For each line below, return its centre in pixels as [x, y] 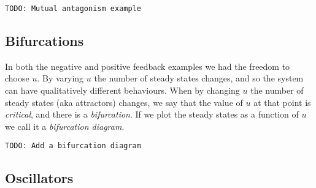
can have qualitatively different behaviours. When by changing [122, 90]
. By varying [60, 78]
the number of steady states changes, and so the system [199, 78]
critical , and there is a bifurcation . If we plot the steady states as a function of [152, 114]
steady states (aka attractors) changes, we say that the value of [124, 102]
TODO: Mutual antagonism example [73, 9]
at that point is [282, 102]
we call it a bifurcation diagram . [65, 126]
